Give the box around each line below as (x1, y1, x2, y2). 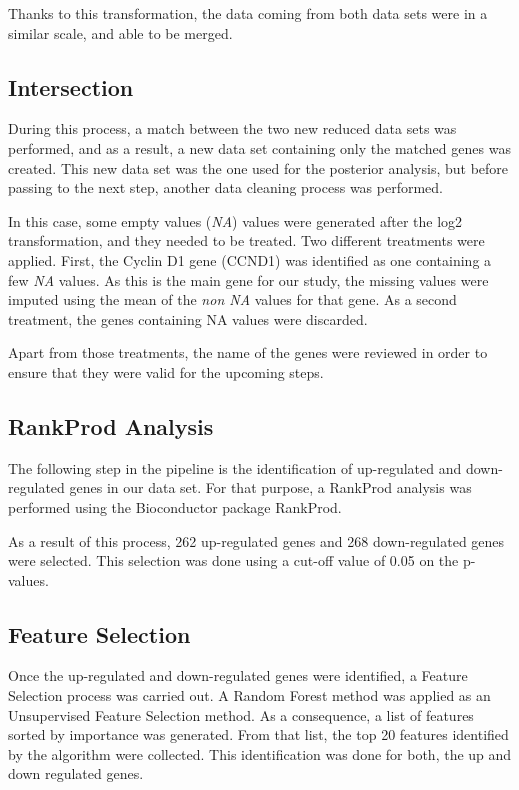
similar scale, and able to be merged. (8, 22, 233, 43)
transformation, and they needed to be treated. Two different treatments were (8, 230, 485, 251)
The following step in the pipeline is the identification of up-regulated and (8, 457, 462, 478)
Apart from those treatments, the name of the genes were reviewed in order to (8, 342, 488, 363)
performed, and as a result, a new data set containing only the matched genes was (8, 137, 511, 158)
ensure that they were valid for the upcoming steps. (8, 361, 324, 382)
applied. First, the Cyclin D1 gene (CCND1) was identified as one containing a (8, 249, 492, 270)
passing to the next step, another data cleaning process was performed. (8, 177, 443, 198)
